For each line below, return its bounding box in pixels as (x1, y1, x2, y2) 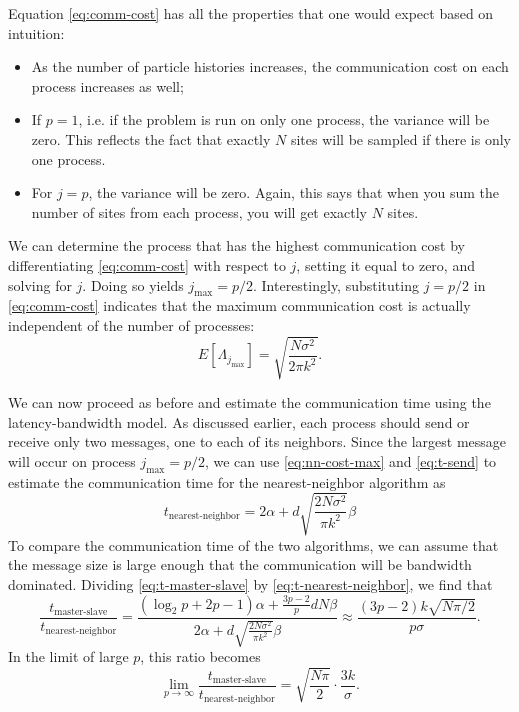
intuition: (8, 22, 65, 43)
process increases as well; (31, 75, 184, 96)
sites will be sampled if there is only (290, 128, 512, 149)
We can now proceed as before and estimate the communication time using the (8, 392, 491, 413)
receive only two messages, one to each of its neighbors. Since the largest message (8, 431, 507, 452)
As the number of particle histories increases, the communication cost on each (31, 56, 509, 77)
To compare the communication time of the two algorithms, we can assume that (8, 534, 499, 555)
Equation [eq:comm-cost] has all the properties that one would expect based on (8, 3, 494, 23)
